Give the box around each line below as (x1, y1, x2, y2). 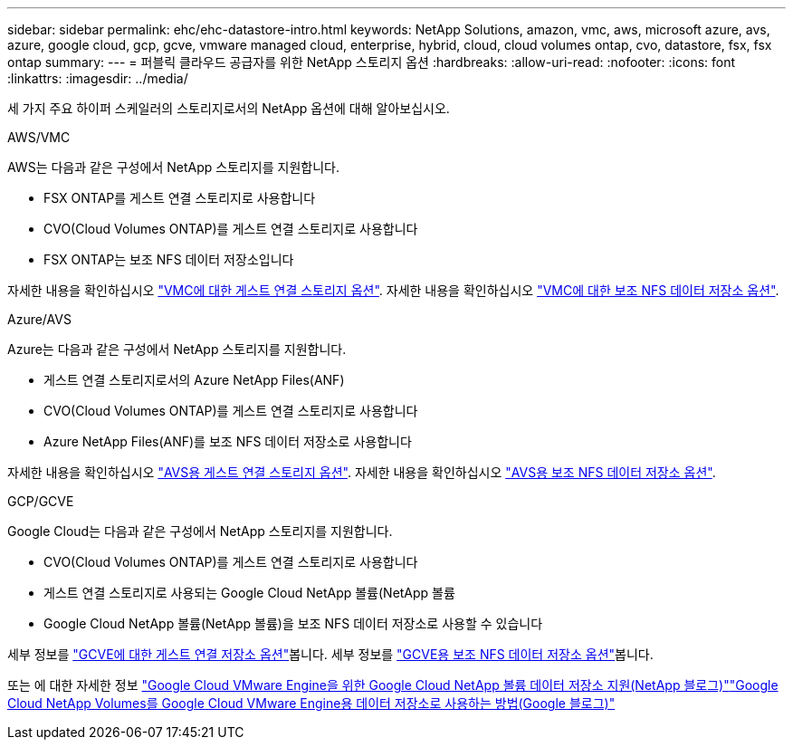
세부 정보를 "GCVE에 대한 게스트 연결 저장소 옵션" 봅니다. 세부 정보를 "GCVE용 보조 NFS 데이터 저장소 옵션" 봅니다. (7, 646, 654, 662)
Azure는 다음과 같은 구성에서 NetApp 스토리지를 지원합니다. (7, 341, 347, 357)
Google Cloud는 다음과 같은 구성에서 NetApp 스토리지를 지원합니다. (7, 523, 393, 539)
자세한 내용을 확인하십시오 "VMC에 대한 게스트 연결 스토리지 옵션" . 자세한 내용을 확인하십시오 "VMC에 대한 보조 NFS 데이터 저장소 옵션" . (7, 283, 779, 298)
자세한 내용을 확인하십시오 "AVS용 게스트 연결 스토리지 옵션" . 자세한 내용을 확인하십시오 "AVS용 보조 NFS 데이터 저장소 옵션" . (7, 464, 716, 480)
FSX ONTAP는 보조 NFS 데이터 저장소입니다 (43, 252, 294, 267)
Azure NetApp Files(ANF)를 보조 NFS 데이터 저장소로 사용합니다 (43, 434, 412, 449)
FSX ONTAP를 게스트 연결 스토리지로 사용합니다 (43, 190, 316, 206)
